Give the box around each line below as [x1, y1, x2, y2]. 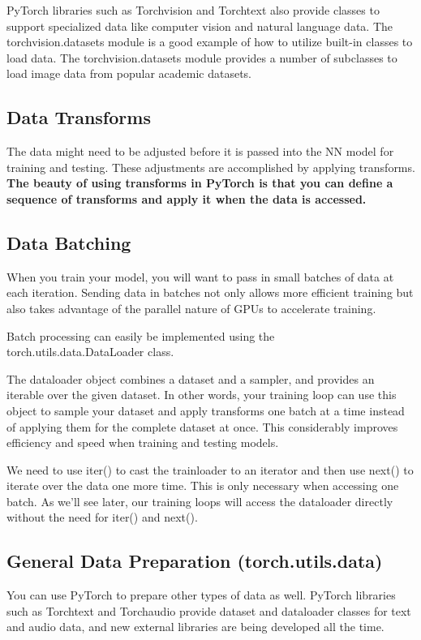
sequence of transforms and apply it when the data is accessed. [6, 190, 367, 207]
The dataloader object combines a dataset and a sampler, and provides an [6, 370, 375, 387]
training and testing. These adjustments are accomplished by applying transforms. [6, 158, 415, 175]
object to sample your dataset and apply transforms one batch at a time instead [6, 402, 405, 419]
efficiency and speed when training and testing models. [6, 434, 279, 451]
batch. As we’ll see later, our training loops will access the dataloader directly [6, 492, 393, 509]
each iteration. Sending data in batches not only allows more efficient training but [6, 284, 414, 301]
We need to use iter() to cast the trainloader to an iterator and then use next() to [6, 461, 414, 478]
